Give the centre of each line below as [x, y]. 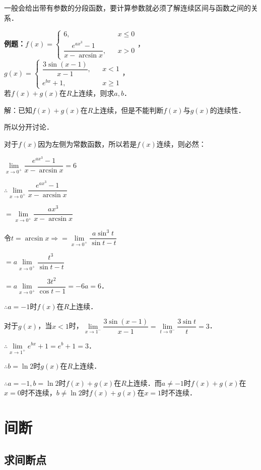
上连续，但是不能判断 [128, 110]
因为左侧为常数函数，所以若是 [87, 143]
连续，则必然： [181, 143]
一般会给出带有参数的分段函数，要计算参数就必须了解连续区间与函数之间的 [127, 8]
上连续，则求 [93, 93]
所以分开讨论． [29, 127]
